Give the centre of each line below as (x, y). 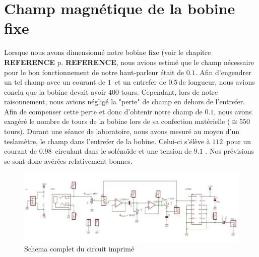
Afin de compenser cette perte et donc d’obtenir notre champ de (103, 111)
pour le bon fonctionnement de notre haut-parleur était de (94, 72)
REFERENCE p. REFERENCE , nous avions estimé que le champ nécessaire (129, 62)
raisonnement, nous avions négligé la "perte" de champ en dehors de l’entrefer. (125, 102)
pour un (239, 141)
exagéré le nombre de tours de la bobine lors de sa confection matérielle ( (117, 121)
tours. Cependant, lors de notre (170, 91)
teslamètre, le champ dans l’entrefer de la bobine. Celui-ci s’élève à (107, 141)
